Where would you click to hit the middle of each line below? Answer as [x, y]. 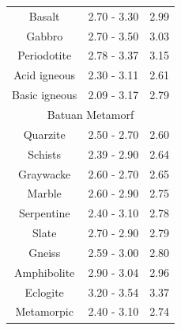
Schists [45, 153]
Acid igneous [45, 75]
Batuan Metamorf [90, 114]
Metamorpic [44, 311]
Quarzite [44, 134]
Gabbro [45, 35]
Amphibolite [45, 272]
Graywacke [45, 173]
